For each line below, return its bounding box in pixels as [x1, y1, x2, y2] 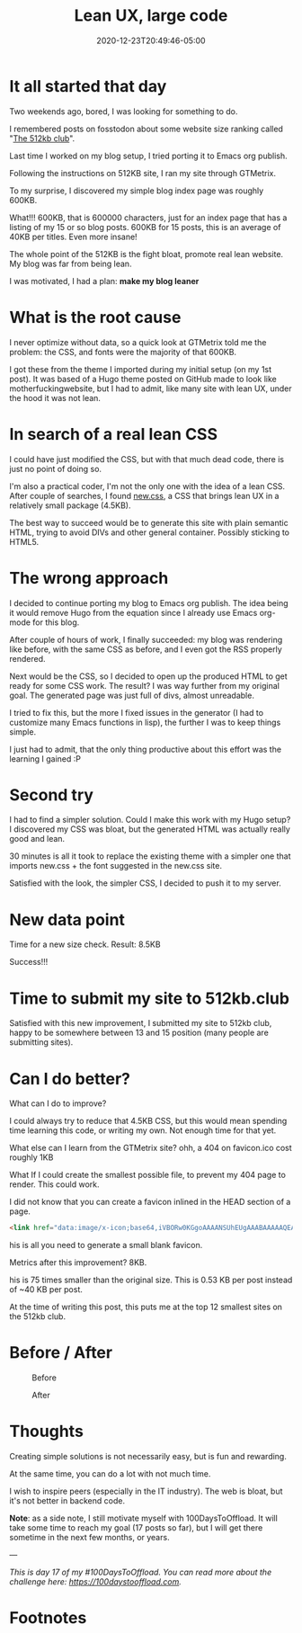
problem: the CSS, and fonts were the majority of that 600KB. [9, 346, 236, 357]
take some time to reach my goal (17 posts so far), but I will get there [9, 1522, 263, 1533]
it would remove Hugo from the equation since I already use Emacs [9, 607, 258, 618]
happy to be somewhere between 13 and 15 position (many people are [9, 1027, 270, 1039]
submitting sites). [9, 1037, 74, 1048]
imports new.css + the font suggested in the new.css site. [9, 861, 223, 871]
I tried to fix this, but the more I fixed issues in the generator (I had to [9, 707, 263, 718]
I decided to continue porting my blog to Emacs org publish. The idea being [9, 597, 289, 608]
